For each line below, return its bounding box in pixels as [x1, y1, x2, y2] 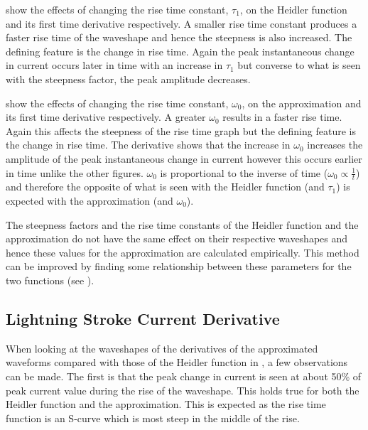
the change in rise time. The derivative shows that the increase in [6, 137, 291, 152]
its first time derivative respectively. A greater [6, 109, 206, 124]
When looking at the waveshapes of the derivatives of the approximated [6, 340, 318, 355]
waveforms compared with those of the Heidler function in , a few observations [6, 355, 348, 370]
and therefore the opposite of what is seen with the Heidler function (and [6, 179, 325, 194]
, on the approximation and [242, 95, 362, 110]
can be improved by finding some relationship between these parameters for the [6, 259, 352, 274]
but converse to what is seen [237, 58, 361, 72]
